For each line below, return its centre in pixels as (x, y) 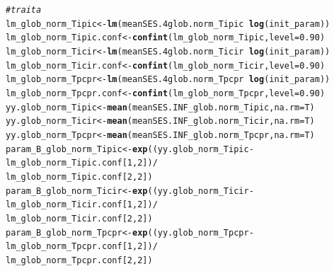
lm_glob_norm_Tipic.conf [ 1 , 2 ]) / (82, 163)
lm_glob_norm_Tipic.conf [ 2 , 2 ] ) (79, 177)
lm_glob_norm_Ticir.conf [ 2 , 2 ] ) (79, 218)
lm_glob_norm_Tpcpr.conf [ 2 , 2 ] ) (79, 260)
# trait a (24, 10)
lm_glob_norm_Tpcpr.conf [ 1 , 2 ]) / (82, 247)
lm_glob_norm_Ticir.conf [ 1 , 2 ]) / (82, 205)
